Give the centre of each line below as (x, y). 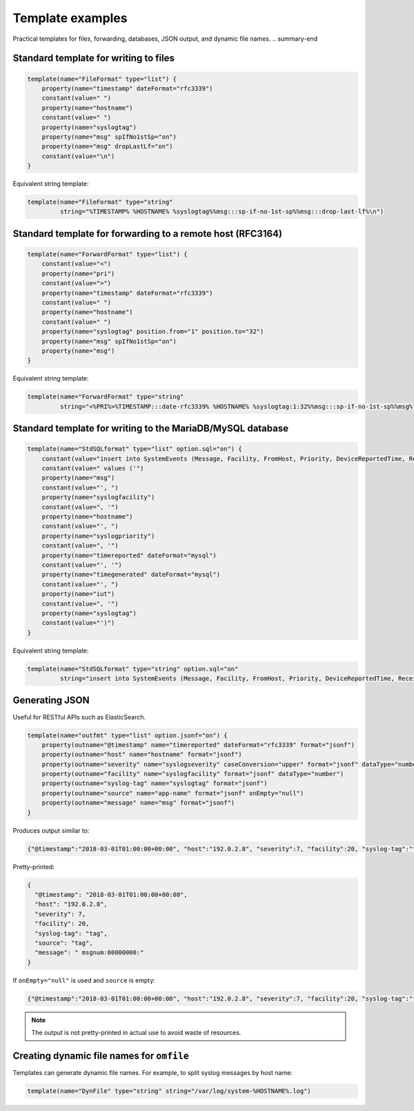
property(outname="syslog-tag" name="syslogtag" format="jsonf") (155, 783)
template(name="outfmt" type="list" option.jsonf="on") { (127, 735)
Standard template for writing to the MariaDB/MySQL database (151, 428)
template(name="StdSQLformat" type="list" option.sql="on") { (135, 449)
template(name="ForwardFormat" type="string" (106, 397)
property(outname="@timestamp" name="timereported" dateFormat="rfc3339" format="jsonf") (198, 745)
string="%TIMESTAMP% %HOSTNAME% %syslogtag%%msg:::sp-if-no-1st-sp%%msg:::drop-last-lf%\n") (222, 212)
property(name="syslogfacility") (98, 497)
